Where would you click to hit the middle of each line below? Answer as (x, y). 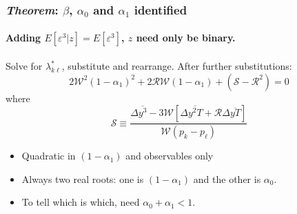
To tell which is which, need (81, 202)
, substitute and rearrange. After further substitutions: (177, 66)
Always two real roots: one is (83, 178)
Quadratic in (49, 156)
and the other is (227, 178)
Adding (23, 38)
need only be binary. (186, 38)
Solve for (24, 66)
